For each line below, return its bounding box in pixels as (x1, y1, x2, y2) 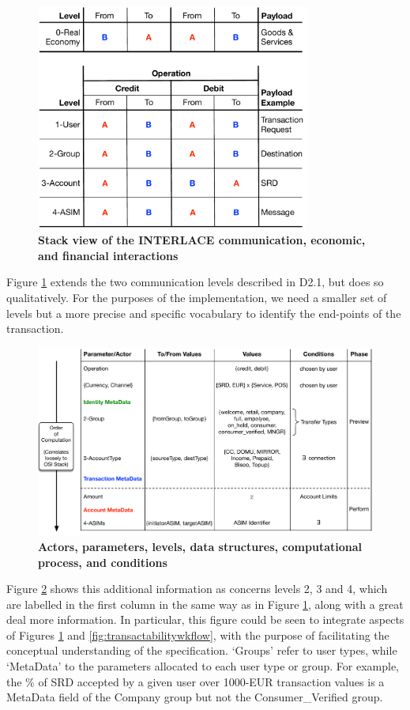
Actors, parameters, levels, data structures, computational (38, 538, 362, 554)
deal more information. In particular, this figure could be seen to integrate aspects (6, 611, 404, 628)
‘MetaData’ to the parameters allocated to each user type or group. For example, (6, 658, 399, 674)
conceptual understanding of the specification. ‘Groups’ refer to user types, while (6, 642, 397, 659)
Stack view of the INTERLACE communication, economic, (38, 232, 366, 248)
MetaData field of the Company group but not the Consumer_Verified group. (6, 689, 383, 705)
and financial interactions (38, 247, 179, 263)
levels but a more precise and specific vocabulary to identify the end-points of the (6, 304, 401, 321)
